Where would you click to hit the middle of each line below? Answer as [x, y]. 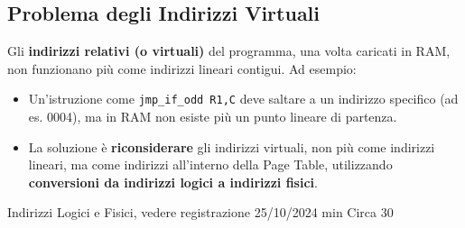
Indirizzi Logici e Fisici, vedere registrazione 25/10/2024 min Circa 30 [200, 212]
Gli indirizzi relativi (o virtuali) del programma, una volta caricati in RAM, [229, 51]
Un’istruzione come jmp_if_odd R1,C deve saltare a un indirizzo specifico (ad [243, 99]
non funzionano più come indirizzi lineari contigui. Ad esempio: [182, 68]
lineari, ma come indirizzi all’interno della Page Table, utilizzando [210, 164]
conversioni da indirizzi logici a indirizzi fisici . [173, 182]
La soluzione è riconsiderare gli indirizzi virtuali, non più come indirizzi [232, 146]
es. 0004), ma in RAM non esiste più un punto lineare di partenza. [213, 117]
